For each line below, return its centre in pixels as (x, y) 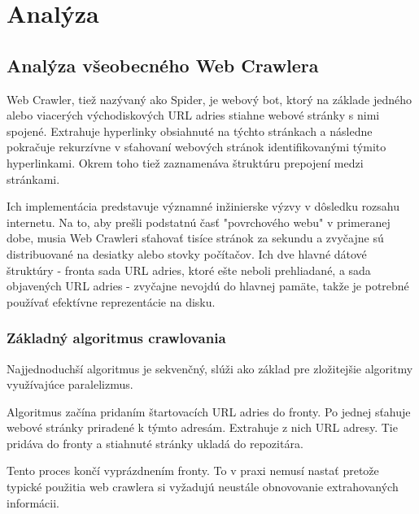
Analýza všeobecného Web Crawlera (163, 65)
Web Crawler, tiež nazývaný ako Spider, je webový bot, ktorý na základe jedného (209, 99)
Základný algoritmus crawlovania (116, 338)
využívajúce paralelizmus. (70, 384)
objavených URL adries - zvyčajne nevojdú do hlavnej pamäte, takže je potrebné (208, 286)
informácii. (33, 502)
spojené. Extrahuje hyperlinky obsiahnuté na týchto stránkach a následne (190, 131)
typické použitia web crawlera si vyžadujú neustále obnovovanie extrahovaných (203, 487)
